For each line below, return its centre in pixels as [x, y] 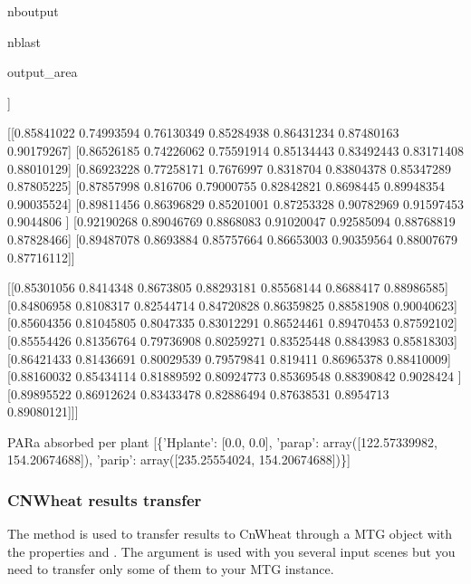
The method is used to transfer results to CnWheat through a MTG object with [230, 534]
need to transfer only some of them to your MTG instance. [171, 569]
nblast [24, 41]
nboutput [33, 11]
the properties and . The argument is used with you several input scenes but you [231, 551]
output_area [43, 72]
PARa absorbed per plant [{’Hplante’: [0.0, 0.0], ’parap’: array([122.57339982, [222, 441]
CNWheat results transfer [105, 499]
